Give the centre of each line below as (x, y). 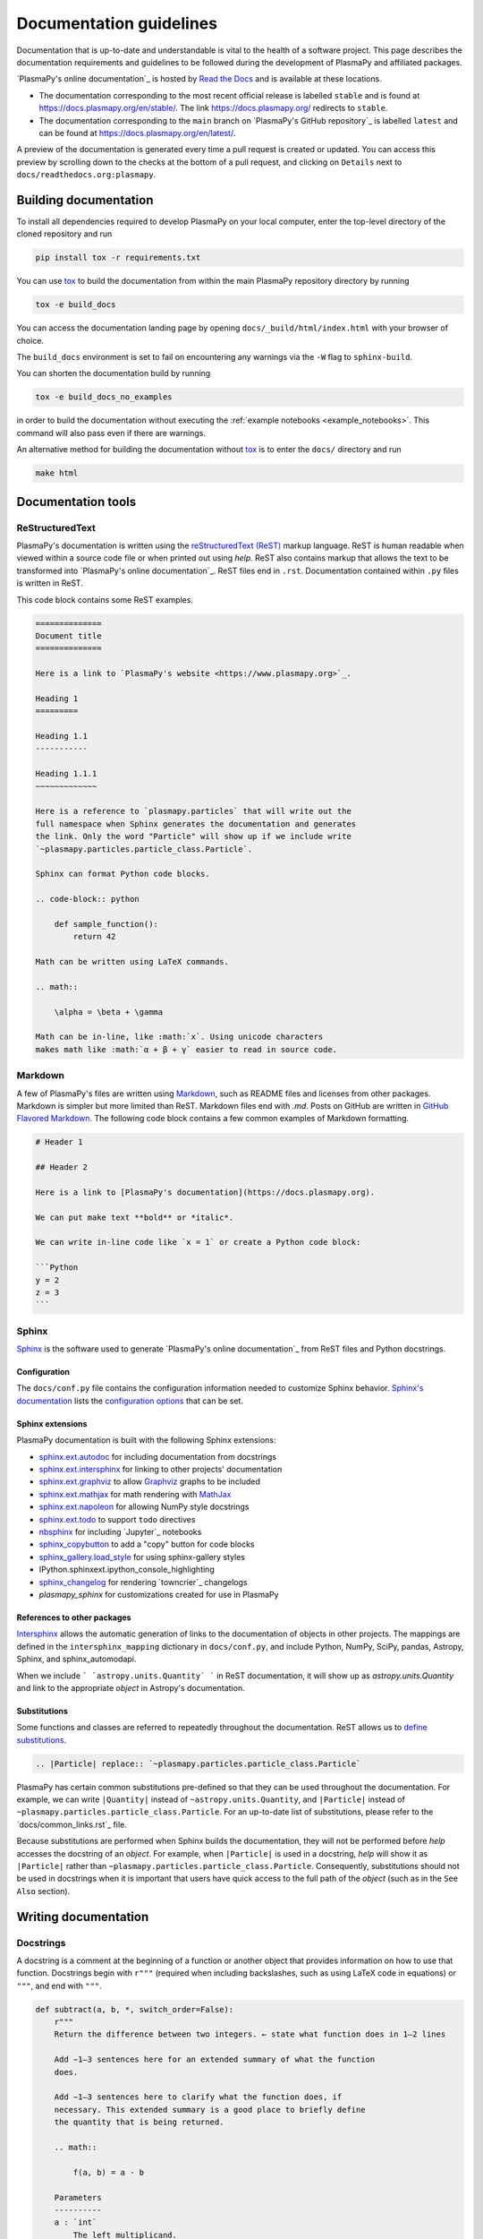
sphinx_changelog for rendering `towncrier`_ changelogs (143, 1582)
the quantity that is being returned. (139, 2122)
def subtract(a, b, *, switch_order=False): (135, 2009)
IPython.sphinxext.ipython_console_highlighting (127, 1570)
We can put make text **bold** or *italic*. (135, 1217)
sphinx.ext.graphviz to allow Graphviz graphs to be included (150, 1481)
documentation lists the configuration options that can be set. (130, 1401)
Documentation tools (76, 502)
